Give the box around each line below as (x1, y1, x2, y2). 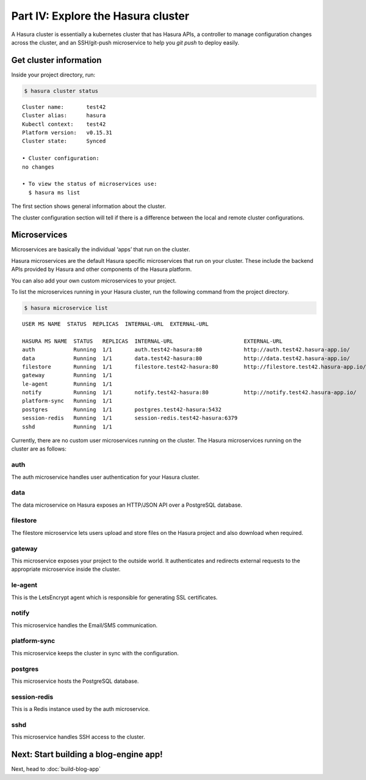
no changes (22, 163, 55, 171)
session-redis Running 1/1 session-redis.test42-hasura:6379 (22, 414, 238, 422)
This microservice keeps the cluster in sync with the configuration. (11, 649, 179, 657)
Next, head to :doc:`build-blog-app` (11, 765, 101, 773)
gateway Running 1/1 (22, 372, 113, 379)
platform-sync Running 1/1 (22, 397, 113, 405)
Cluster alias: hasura (22, 112, 106, 119)
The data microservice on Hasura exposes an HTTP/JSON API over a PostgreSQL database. (11, 501, 243, 509)
